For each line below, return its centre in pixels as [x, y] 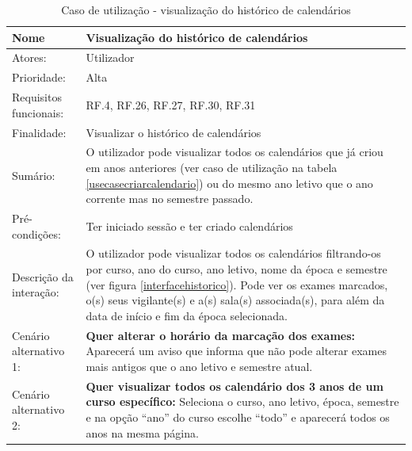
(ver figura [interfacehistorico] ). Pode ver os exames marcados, [237, 284]
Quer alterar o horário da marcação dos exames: [221, 335]
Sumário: [34, 175]
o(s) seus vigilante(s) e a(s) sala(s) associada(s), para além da [235, 300]
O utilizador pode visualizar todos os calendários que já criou [235, 152]
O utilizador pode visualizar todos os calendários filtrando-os [233, 253]
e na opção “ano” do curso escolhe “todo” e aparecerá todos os [238, 417]
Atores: [29, 57]
